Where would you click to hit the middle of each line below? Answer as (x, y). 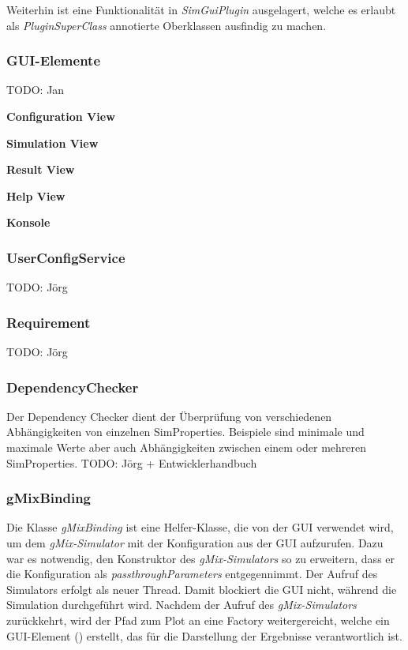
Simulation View (52, 143)
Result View (41, 169)
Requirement (49, 322)
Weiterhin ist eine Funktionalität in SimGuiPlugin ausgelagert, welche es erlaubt (201, 9)
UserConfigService (66, 257)
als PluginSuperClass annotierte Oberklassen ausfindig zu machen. (167, 25)
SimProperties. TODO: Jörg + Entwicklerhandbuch (132, 462)
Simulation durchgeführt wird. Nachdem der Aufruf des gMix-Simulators (182, 605)
